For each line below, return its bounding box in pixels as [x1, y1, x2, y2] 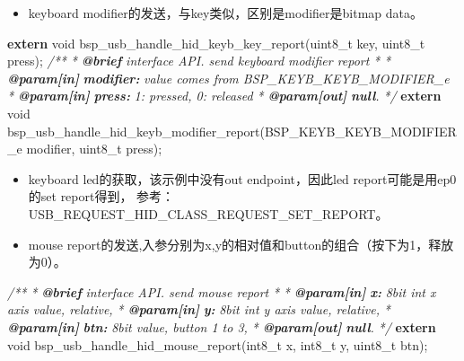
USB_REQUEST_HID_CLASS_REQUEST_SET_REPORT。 [28, 204, 389, 223]
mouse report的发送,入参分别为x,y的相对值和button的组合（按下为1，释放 [28, 234, 454, 253]
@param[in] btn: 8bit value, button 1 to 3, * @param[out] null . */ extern [7, 317, 436, 336]
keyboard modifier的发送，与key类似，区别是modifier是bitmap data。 [28, 4, 424, 22]
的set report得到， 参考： [28, 187, 175, 206]
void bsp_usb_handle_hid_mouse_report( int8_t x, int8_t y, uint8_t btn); [7, 335, 428, 354]
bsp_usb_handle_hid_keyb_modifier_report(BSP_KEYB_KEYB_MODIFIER [7, 121, 457, 140]
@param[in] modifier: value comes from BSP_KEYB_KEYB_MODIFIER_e [7, 68, 450, 87]
